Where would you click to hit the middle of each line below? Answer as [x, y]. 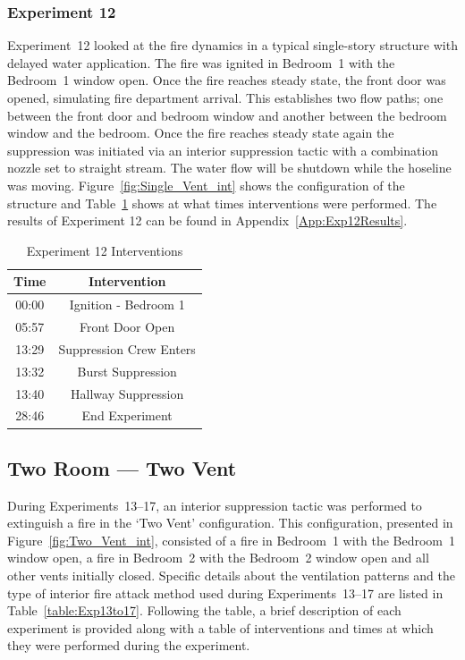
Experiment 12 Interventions [105, 250]
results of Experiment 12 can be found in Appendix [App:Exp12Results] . [207, 220]
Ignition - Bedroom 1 [127, 305]
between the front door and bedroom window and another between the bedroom [227, 115]
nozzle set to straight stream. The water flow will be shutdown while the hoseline [229, 168]
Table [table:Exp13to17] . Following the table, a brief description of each [204, 610]
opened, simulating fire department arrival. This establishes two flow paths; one [225, 97]
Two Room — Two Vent [122, 467]
